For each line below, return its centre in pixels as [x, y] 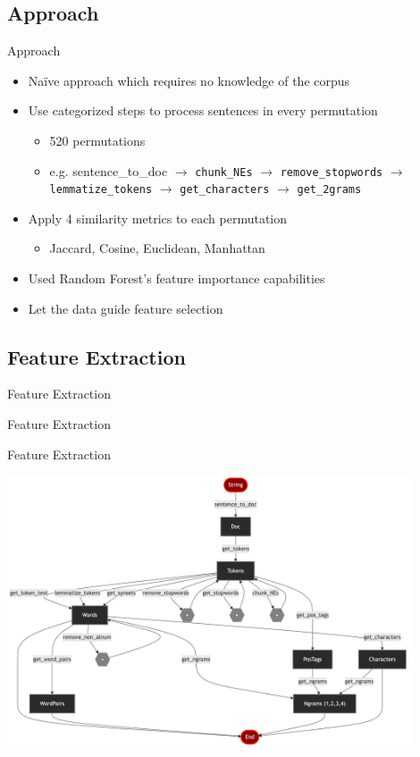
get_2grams [329, 190]
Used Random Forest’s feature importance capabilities [176, 278]
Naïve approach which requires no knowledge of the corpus [189, 80]
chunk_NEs [224, 172]
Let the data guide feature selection [126, 308]
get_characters [225, 190]
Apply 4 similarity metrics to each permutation [158, 218]
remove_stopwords [332, 172]
